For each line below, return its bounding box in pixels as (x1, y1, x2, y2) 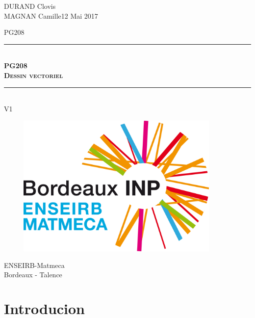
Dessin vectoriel (4, 70, 63, 80)
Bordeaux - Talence (4, 269, 62, 280)
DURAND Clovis (4, 1, 56, 11)
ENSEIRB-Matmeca (4, 260, 65, 270)
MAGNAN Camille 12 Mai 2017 (4, 10, 98, 21)
